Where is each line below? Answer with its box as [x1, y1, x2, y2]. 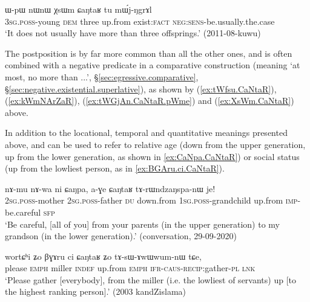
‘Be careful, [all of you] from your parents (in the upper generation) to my [5, 217, 280, 230]
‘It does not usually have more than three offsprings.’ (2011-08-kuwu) [5, 27, 261, 39]
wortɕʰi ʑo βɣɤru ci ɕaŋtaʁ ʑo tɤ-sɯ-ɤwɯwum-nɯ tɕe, [5, 249, 202, 262]
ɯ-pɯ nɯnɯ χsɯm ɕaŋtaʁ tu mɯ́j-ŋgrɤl [5, 3, 152, 15]
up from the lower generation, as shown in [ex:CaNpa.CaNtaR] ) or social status [5, 150, 300, 162]
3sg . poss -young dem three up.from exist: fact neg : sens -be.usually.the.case [5, 14, 275, 27]
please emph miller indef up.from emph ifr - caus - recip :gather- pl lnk [5, 262, 256, 274]
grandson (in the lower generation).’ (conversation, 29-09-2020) [5, 230, 237, 242]
